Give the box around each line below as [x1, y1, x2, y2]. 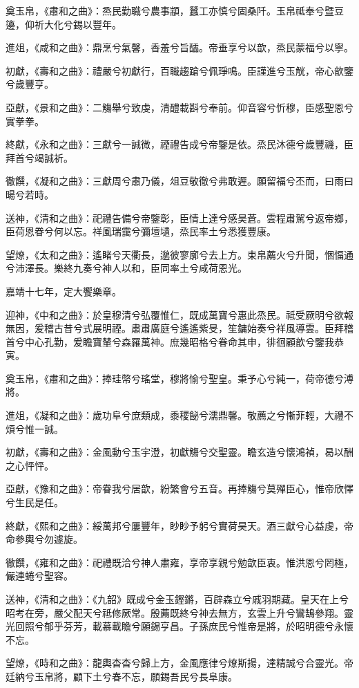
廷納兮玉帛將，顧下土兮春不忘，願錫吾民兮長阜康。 [6, 669, 237, 683]
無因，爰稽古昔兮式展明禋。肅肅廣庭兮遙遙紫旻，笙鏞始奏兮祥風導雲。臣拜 [6, 321, 344, 335]
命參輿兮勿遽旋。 [6, 532, 83, 546]
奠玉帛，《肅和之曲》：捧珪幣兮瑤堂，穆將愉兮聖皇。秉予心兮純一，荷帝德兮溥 [6, 371, 353, 385]
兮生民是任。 [6, 495, 64, 510]
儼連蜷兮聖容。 [6, 568, 73, 583]
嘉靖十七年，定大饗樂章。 [6, 283, 122, 298]
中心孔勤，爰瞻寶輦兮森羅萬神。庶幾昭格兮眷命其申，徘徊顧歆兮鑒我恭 [24, 334, 344, 348]
